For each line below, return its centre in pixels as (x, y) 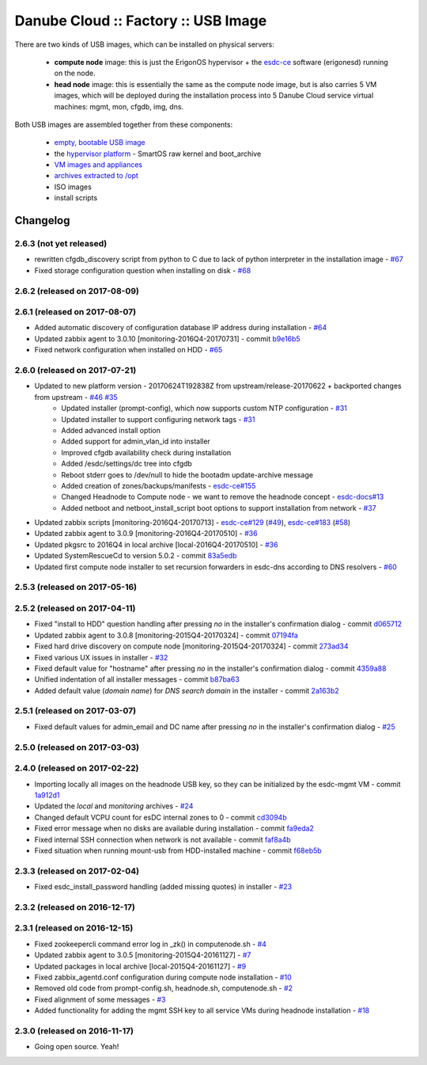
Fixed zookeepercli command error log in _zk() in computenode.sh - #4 (150, 944)
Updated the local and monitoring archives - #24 (114, 806)
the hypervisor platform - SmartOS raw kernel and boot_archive (158, 154)
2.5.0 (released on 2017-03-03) (77, 747)
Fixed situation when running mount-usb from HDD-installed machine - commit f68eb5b (178, 850)
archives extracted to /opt (96, 176)
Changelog (42, 221)
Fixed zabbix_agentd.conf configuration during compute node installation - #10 (163, 977)
